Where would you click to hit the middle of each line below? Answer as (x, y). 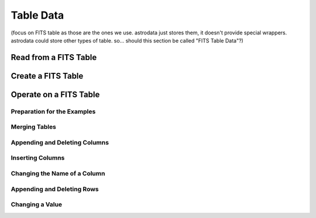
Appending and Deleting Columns (60, 142)
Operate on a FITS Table (55, 94)
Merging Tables (34, 127)
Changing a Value (37, 205)
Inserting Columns (38, 158)
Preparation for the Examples (53, 111)
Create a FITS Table (47, 76)
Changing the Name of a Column (58, 173)
